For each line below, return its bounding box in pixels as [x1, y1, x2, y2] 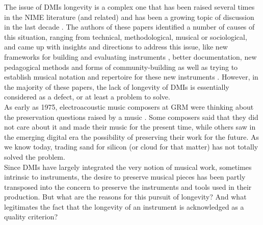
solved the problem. [4, 151, 65, 162]
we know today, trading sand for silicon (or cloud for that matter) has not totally [4, 141, 258, 152]
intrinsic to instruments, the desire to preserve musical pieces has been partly [4, 171, 246, 182]
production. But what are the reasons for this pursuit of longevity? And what [4, 191, 247, 202]
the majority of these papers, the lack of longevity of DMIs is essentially [4, 81, 229, 92]
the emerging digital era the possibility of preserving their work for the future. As [4, 131, 259, 142]
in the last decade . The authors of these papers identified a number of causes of [4, 21, 255, 32]
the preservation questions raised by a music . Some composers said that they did [4, 111, 258, 122]
